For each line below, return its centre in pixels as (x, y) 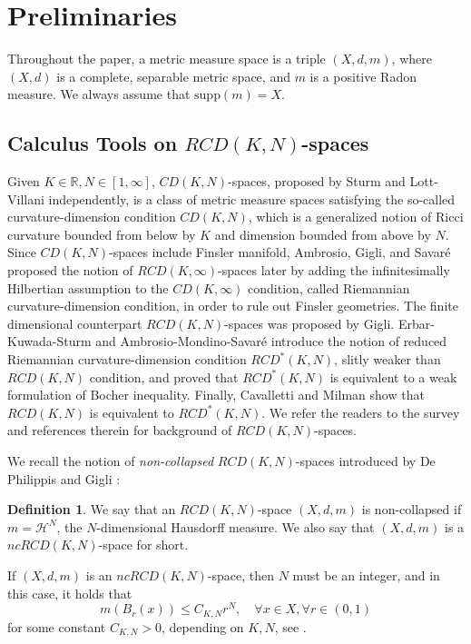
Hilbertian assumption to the (88, 287)
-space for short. (143, 545)
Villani (26, 198)
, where (412, 59)
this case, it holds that (70, 593)
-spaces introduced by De (365, 461)
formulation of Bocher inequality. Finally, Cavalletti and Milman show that (216, 395)
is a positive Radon (363, 76)
